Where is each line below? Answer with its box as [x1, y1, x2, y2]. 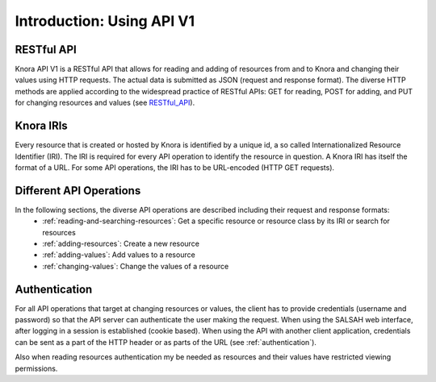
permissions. [15, 363, 58, 373]
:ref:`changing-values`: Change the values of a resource [42, 261, 229, 271]
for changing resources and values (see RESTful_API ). [15, 98, 195, 108]
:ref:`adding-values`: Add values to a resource [42, 250, 195, 260]
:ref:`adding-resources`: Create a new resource [42, 239, 199, 248]
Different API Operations [15, 184, 141, 197]
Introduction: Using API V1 [15, 12, 195, 30]
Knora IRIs [15, 119, 68, 133]
